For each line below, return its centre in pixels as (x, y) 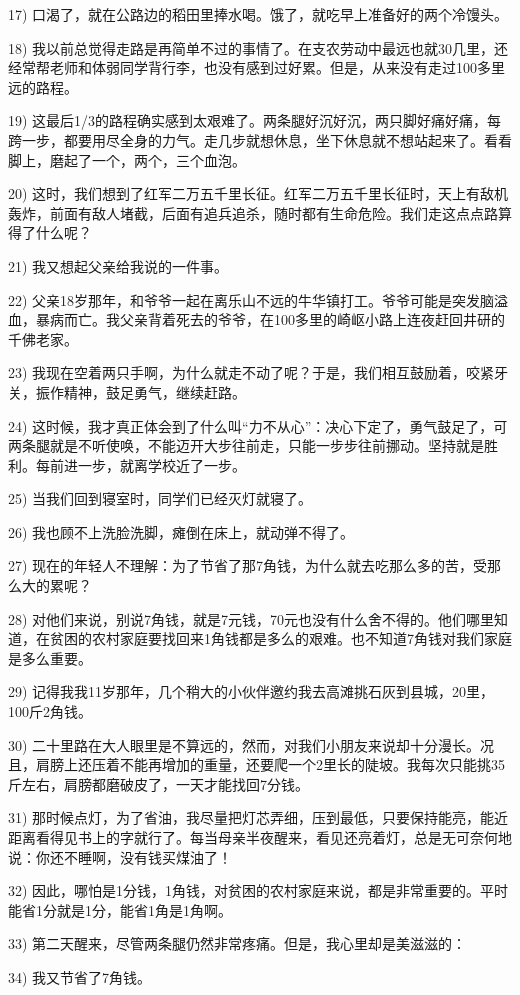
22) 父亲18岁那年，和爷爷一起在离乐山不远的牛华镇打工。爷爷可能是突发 (244, 299)
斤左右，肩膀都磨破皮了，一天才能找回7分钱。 (158, 783)
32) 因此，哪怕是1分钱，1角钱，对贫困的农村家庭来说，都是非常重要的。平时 (258, 890)
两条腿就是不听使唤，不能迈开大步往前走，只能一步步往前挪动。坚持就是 (246, 445)
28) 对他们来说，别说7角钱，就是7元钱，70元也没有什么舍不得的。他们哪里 (251, 618)
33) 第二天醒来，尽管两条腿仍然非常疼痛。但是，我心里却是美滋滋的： (237, 943)
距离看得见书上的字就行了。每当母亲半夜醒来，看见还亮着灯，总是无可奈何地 (260, 837)
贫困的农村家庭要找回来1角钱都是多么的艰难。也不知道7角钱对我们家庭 (280, 638)
